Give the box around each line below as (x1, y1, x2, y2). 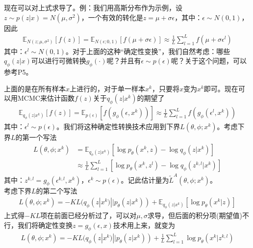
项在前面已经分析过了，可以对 (40, 210, 137, 220)
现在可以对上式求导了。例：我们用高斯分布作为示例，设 (4, 2, 182, 12)
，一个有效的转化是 (81, 12, 143, 22)
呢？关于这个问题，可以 (171, 55, 247, 66)
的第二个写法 (36, 186, 77, 196)
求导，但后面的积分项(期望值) (148, 210, 242, 220)
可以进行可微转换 (31, 55, 86, 66)
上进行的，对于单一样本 (70, 83, 146, 93)
